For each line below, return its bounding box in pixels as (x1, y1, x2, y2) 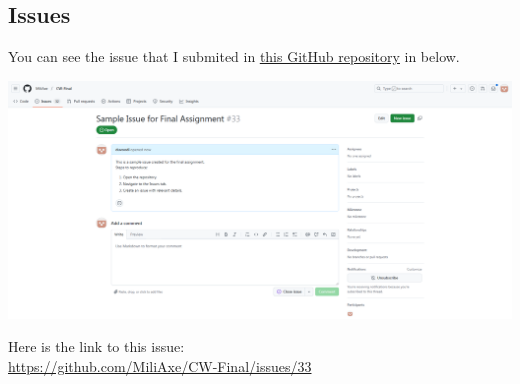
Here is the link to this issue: (8, 336, 185, 357)
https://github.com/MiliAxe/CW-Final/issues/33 (8, 355, 312, 376)
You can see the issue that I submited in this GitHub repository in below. (8, 46, 460, 67)
